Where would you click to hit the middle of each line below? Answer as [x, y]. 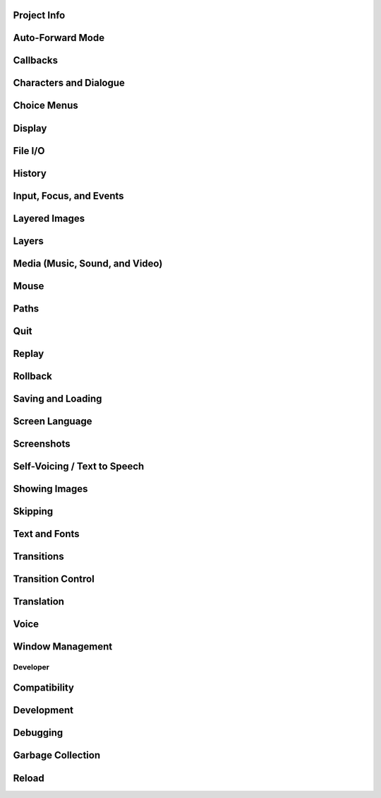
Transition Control [54, 579]
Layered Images [49, 218]
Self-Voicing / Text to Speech [79, 466]
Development [43, 710]
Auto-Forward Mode [59, 38]
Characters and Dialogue [69, 83]
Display [30, 128]
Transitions [38, 556]
